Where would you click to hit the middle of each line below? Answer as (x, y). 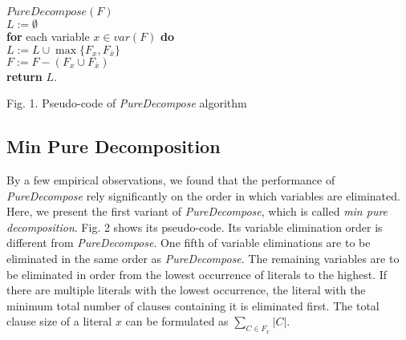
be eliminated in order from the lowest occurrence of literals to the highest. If (197, 274)
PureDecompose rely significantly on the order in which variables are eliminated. (203, 195)
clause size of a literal (59, 321)
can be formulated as (177, 321)
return (24, 76)
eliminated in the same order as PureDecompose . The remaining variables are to (203, 258)
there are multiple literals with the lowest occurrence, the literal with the (186, 290)
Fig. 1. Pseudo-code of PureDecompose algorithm (127, 103)
